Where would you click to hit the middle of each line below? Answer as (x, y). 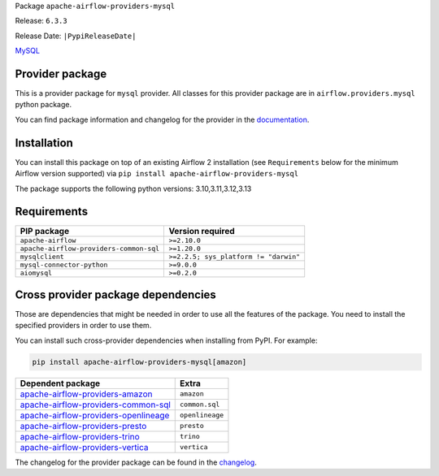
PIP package (44, 232)
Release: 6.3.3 (41, 21)
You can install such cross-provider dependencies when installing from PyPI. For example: (166, 340)
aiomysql (36, 273)
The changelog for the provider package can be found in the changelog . (136, 462)
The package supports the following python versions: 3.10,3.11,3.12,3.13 (133, 188)
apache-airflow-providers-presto (83, 426)
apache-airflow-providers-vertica (84, 447)
